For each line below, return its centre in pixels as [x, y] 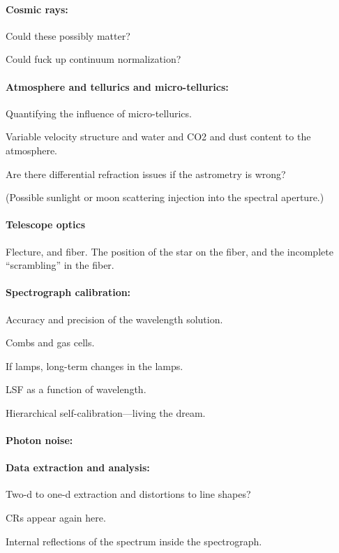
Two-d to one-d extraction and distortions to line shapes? [128, 494]
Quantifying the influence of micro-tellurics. [99, 113]
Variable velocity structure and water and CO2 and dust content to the [158, 137]
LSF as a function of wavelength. [76, 389]
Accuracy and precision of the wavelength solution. [114, 319]
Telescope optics [46, 224]
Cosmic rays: [37, 9]
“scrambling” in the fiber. [60, 265]
